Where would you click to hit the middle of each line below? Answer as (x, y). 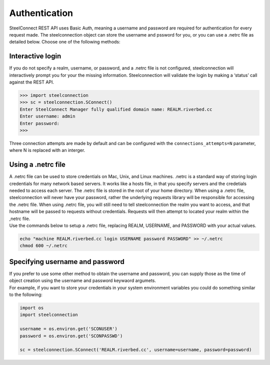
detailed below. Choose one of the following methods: (65, 42)
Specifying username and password (67, 262)
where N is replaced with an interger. (47, 150)
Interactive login (35, 56)
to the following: (26, 294)
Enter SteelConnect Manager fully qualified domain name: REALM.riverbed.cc (116, 109)
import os (32, 308)
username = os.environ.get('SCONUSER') (68, 329)
